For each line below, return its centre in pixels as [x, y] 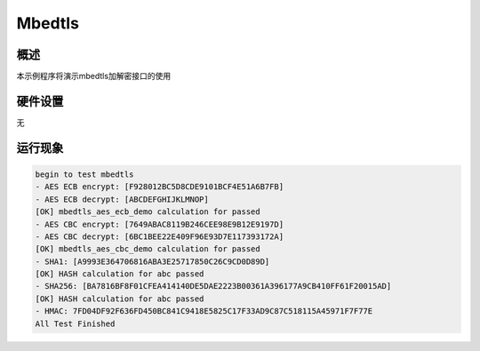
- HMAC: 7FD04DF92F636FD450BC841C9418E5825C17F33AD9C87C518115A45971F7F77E [204, 311]
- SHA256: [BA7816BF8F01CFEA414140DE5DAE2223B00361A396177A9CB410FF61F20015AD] [213, 286]
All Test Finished [75, 323]
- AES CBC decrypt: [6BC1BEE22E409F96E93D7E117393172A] [160, 236]
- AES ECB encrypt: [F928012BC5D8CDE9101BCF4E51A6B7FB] [160, 187]
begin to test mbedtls [84, 174]
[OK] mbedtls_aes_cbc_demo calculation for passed [148, 249]
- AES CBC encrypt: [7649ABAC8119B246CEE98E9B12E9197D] [160, 224]
